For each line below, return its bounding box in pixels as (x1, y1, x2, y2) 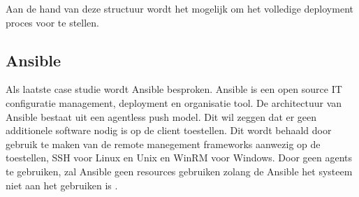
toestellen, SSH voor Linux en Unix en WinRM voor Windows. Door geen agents (6, 150, 353, 165)
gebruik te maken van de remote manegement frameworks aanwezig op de (6, 136, 321, 151)
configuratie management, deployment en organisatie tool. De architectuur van (6, 95, 342, 110)
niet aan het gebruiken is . (6, 177, 118, 192)
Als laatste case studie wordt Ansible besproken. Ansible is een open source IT (6, 82, 342, 96)
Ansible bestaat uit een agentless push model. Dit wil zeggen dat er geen (6, 109, 317, 124)
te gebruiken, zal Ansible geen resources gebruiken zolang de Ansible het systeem (6, 163, 353, 178)
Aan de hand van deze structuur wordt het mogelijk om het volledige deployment (6, 1, 353, 15)
